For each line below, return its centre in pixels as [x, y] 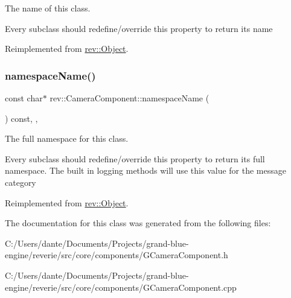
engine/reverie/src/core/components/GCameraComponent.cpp [121, 287]
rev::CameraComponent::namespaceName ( [130, 98]
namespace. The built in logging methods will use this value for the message [145, 170]
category [21, 182]
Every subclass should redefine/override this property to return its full [135, 158]
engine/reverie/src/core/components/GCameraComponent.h [117, 255]
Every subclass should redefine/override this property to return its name [139, 28]
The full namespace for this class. [67, 138]
